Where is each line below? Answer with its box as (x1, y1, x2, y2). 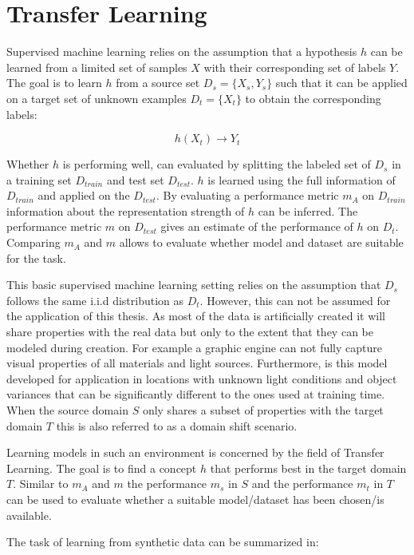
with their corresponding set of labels (203, 58, 386, 75)
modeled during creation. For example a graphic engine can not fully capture (6, 339, 382, 355)
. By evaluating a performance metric (156, 187, 339, 204)
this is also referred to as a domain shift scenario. (56, 417, 298, 434)
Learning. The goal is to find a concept (6, 459, 197, 476)
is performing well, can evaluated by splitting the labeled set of (62, 156, 371, 172)
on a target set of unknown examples (6, 89, 187, 106)
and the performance (251, 475, 353, 492)
